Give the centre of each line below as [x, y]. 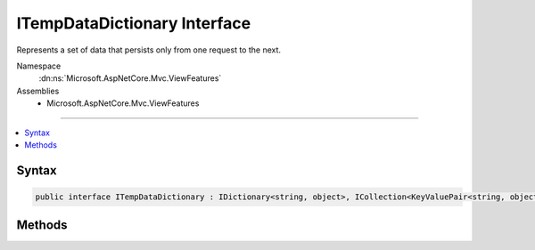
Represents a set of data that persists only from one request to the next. [148, 50]
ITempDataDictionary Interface [134, 23]
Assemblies [38, 91]
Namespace [39, 66]
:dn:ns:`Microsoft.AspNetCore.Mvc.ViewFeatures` [130, 78]
